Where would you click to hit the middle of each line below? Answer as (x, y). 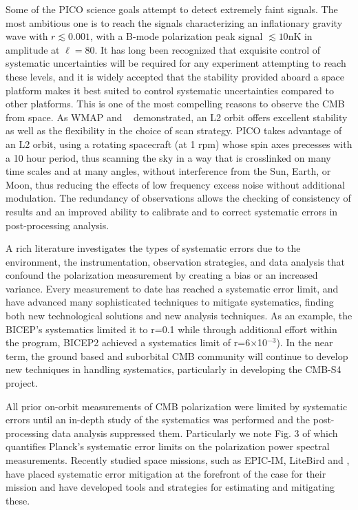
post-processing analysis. (57, 225)
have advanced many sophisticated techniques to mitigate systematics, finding (170, 302)
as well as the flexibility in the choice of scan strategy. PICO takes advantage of (174, 130)
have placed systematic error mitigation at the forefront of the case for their (166, 473)
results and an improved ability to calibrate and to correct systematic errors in (172, 211)
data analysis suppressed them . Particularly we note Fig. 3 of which (195, 433)
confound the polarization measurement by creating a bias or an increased (162, 275)
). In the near (305, 342)
